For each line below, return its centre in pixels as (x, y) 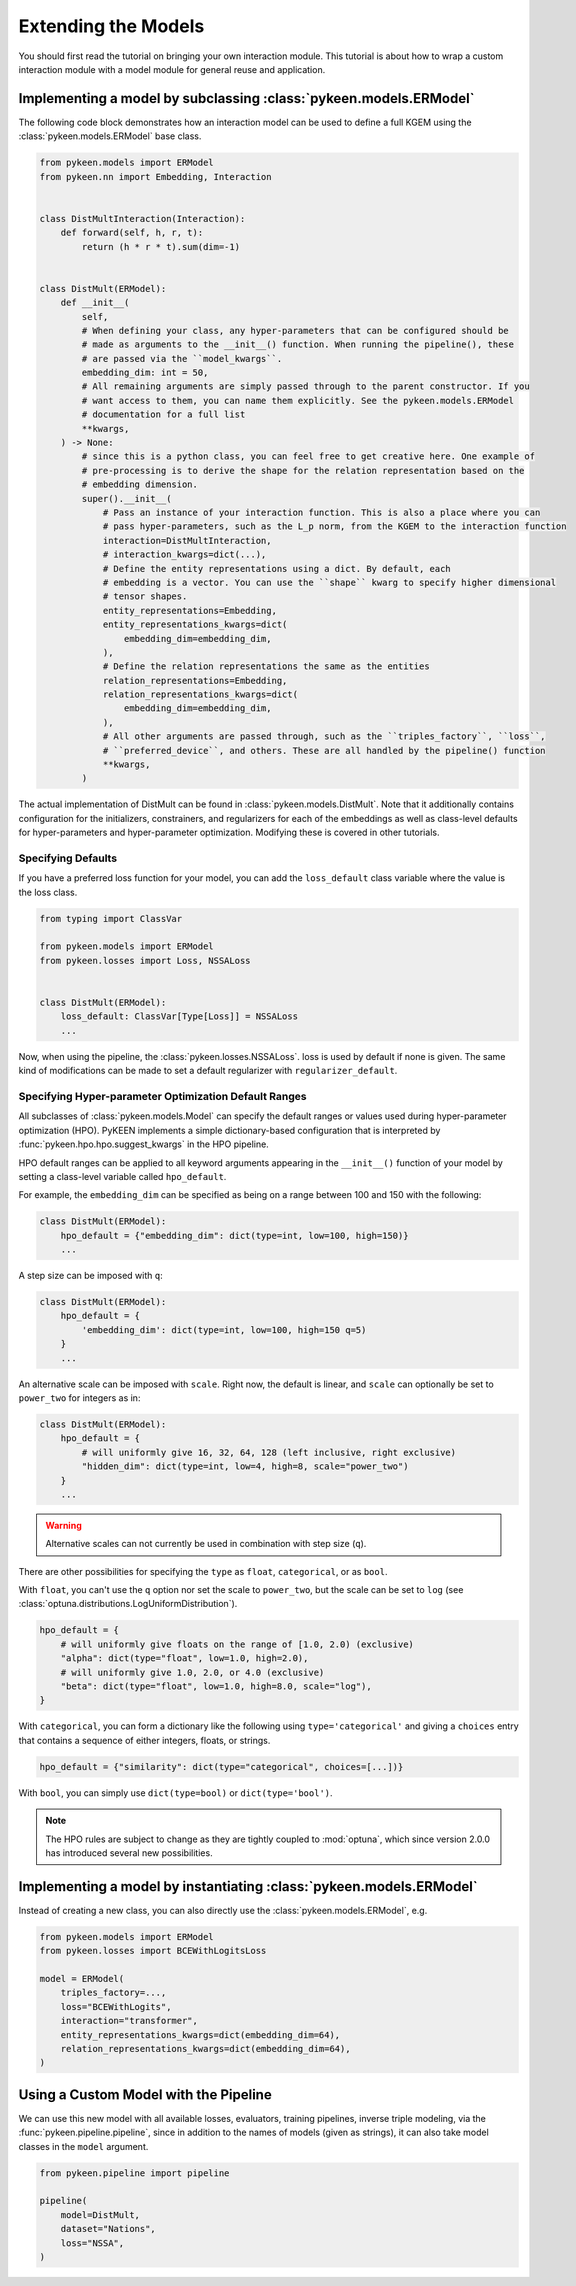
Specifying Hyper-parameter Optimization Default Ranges (162, 1096)
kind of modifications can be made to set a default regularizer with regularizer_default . (208, 1071)
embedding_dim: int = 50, (145, 373)
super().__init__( (126, 498)
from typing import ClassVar (111, 918)
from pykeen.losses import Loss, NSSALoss (145, 960)
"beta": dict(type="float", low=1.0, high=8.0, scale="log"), (216, 1686)
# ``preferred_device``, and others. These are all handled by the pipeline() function (324, 750)
